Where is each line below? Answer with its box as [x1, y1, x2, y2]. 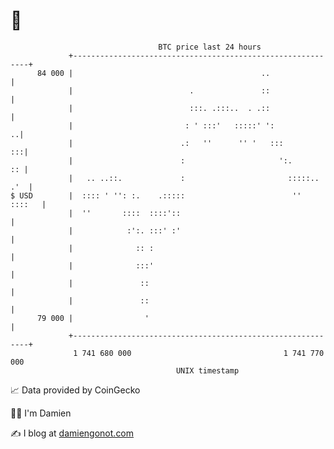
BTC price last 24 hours [158, 42, 262, 52]
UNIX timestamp [175, 365, 240, 376]
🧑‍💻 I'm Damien [10, 407, 72, 419]
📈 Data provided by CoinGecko [10, 384, 141, 396]
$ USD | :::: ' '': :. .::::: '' [10, 190, 302, 201]
